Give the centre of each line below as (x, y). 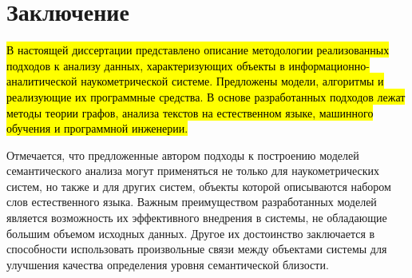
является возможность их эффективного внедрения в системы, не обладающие (197, 218)
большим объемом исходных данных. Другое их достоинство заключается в (191, 233)
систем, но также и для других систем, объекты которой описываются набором (199, 186)
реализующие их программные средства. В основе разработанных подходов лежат (206, 96)
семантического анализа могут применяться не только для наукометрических (193, 171)
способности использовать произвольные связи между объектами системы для (197, 249)
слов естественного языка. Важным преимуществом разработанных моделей (192, 202)
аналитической (42, 81)
